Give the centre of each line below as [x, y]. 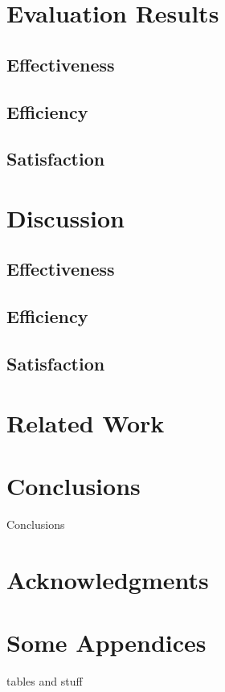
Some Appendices [106, 643]
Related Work [86, 422]
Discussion [65, 217]
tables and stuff [45, 681]
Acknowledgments [108, 579]
